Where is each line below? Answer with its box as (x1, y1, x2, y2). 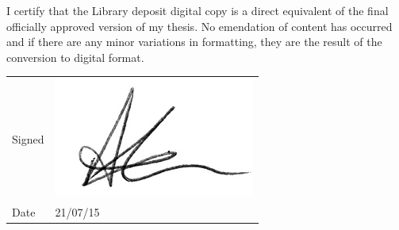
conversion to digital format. (6, 48, 144, 65)
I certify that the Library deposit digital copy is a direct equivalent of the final (6, 2, 389, 18)
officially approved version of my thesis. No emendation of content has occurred (6, 17, 393, 34)
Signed (12, 131, 44, 148)
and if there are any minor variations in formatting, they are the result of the (6, 33, 382, 50)
